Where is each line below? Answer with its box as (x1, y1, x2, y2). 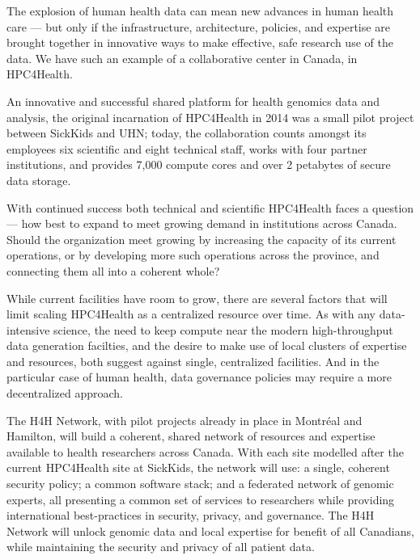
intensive (6, 321, 50, 338)
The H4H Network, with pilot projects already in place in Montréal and (6, 411, 363, 428)
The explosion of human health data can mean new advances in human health (6, 2, 394, 19)
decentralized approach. (6, 385, 123, 402)
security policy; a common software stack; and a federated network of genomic (6, 475, 394, 492)
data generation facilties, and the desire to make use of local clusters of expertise (6, 337, 407, 354)
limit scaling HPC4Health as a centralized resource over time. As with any (6, 305, 375, 322)
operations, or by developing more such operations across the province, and (6, 246, 380, 263)
